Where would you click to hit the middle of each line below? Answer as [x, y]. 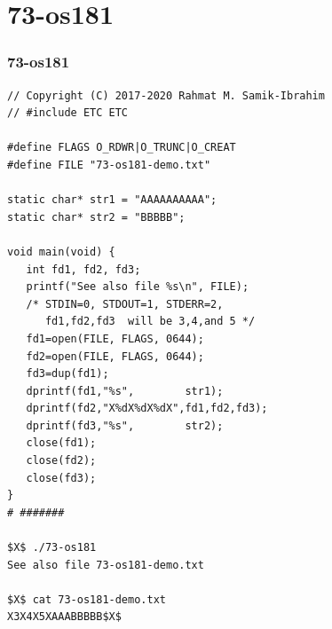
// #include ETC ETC [68, 113]
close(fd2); [61, 461]
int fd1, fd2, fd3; [83, 269]
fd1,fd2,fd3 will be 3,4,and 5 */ [150, 322]
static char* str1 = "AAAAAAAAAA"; [112, 200]
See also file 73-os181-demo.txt [106, 565]
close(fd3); [61, 478]
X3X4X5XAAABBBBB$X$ [64, 617]
